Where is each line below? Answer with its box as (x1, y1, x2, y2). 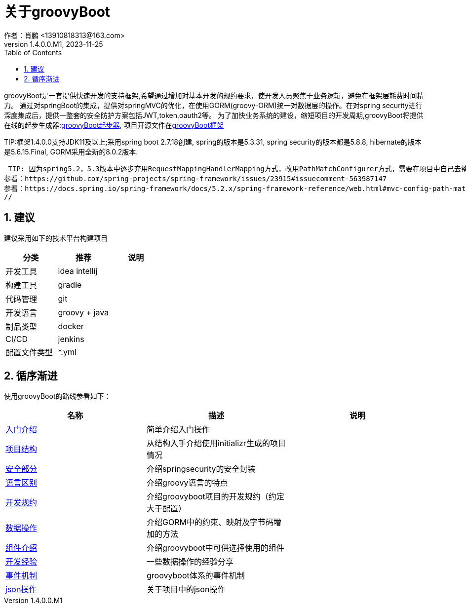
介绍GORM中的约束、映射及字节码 (146, 517, 273, 528)
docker (58, 321, 84, 331)
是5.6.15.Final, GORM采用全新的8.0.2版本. (4, 147, 138, 156)
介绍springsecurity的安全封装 (146, 464, 256, 474)
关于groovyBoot (4, 3, 111, 20)
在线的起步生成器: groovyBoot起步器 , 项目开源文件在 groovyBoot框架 (4, 120, 224, 129)
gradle (58, 279, 82, 290)
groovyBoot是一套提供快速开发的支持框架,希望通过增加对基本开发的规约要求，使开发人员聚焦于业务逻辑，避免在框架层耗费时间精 (4, 91, 424, 100)
